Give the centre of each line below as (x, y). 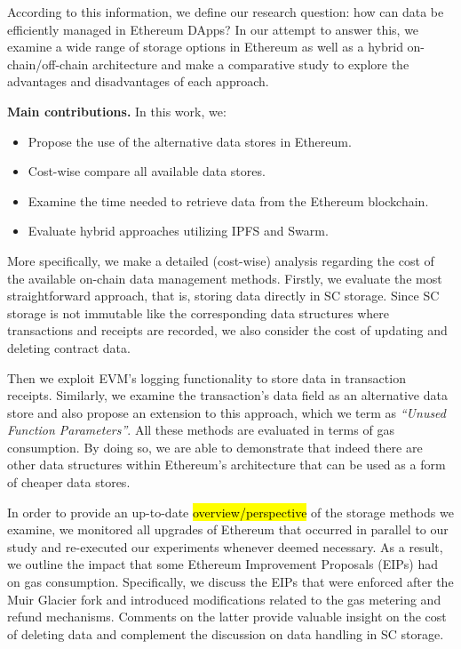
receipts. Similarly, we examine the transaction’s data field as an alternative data (227, 395)
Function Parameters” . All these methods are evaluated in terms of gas (201, 430)
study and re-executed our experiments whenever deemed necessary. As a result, (225, 546)
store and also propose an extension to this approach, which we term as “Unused (227, 412)
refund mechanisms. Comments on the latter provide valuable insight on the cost (227, 617)
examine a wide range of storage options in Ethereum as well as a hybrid (205, 47)
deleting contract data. (69, 347)
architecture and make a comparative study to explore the (251, 64)
